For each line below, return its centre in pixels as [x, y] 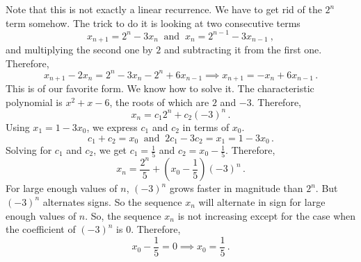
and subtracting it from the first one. [243, 50]
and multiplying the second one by [79, 50]
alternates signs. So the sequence [112, 201]
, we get [110, 150]
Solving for [29, 150]
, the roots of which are [159, 102]
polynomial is [34, 102]
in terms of [206, 126]
